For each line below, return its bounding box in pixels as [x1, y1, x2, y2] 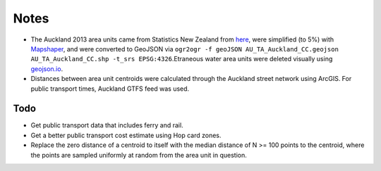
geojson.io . [30, 64, 64, 73]
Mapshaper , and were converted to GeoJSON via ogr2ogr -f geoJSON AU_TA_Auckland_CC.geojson [30, 44, 339, 53]
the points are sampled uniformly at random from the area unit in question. [30, 151, 247, 159]
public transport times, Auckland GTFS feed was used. [30, 84, 190, 93]
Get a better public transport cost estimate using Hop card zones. [30, 131, 222, 139]
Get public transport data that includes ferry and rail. [30, 121, 183, 129]
